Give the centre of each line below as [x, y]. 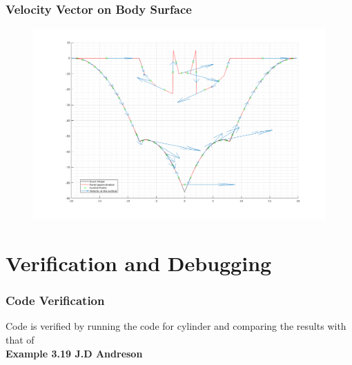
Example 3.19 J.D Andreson [74, 353]
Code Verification [55, 300]
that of [20, 339]
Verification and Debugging [139, 263]
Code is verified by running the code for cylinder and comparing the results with [176, 326]
